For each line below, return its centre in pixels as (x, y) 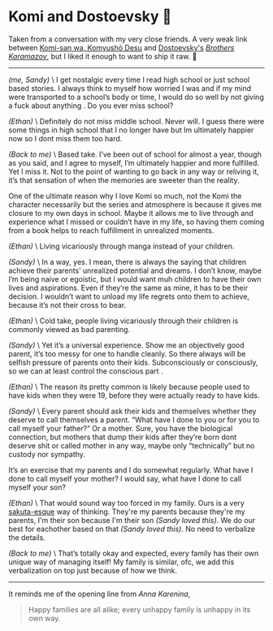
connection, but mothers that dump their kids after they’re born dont (123, 437)
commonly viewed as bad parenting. (69, 329)
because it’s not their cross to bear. (67, 305)
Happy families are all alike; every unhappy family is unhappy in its (139, 609)
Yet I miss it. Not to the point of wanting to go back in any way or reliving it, (134, 171)
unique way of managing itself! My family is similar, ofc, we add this (121, 562)
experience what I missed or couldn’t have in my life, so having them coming (136, 222)
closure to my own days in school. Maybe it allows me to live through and (131, 213)
